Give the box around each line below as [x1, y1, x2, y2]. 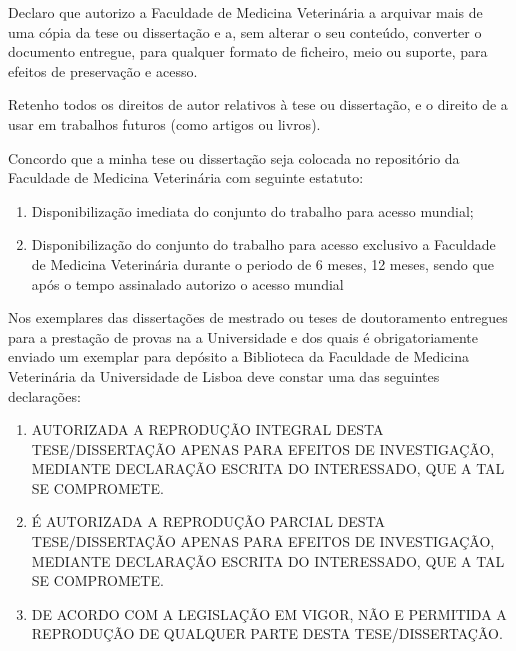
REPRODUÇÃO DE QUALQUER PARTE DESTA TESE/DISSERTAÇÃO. [31, 623, 503, 644]
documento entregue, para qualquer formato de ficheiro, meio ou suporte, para [8, 41, 488, 62]
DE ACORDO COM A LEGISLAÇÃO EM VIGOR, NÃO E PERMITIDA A [31, 603, 507, 624]
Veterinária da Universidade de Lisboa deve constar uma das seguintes [8, 365, 440, 386]
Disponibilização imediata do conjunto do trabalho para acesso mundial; [31, 200, 474, 221]
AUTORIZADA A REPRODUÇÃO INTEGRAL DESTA [31, 419, 384, 440]
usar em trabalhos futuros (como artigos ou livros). [8, 113, 321, 134]
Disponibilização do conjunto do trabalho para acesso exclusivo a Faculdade [31, 234, 496, 255]
